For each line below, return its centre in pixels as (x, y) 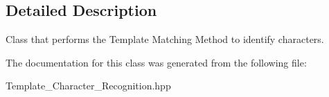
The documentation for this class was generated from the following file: (156, 62)
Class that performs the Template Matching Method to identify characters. (165, 39)
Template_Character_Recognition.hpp (88, 86)
